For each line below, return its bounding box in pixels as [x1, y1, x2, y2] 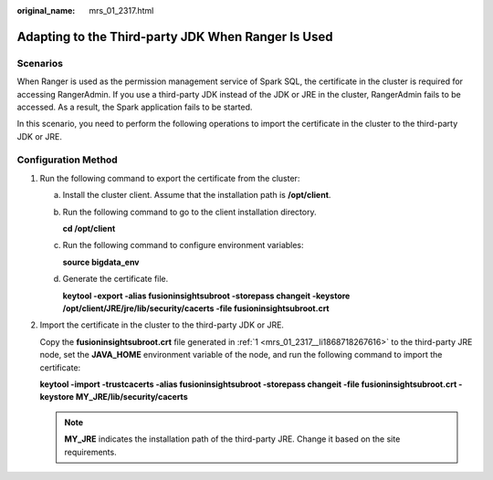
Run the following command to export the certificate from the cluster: [39, 172, 300, 183]
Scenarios [16, 57, 64, 69]
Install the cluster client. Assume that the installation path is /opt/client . [62, 190, 331, 201]
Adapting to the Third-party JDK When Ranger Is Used [16, 28, 333, 45]
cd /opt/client [62, 224, 116, 235]
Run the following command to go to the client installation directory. [62, 206, 317, 217]
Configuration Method [16, 153, 118, 166]
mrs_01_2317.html [89, 5, 154, 16]
